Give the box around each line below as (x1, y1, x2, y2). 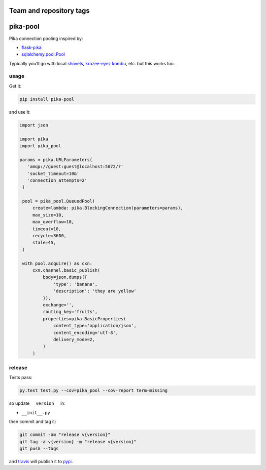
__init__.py (21, 410, 50, 415)
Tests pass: (9, 375, 33, 381)
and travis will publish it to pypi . (9, 458, 73, 464)
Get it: (9, 83, 22, 89)
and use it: (9, 109, 31, 115)
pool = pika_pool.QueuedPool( (22, 198, 96, 204)
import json (19, 122, 49, 128)
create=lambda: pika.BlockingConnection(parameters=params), (32, 205, 183, 211)
